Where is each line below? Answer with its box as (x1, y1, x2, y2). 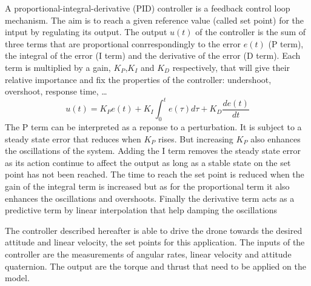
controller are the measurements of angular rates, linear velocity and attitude (5, 247, 292, 260)
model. (5, 271, 30, 284)
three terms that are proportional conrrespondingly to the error (5, 37, 241, 50)
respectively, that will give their (172, 61, 290, 73)
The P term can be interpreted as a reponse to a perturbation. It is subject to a (5, 121, 302, 133)
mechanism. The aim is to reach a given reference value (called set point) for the (5, 13, 304, 26)
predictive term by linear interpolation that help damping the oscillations (5, 204, 278, 216)
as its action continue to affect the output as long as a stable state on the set (5, 156, 291, 168)
